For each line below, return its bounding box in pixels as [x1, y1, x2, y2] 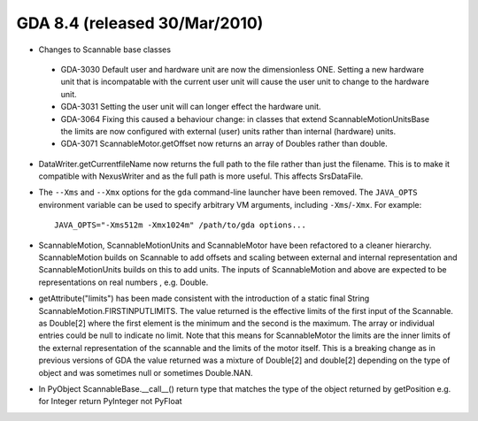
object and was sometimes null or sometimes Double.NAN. [38, 367, 253, 378]
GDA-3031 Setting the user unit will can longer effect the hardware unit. [60, 102, 321, 112]
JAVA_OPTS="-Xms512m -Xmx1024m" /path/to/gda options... [54, 220, 307, 230]
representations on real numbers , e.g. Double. [38, 277, 209, 287]
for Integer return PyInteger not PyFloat [38, 396, 182, 407]
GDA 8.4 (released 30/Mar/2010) [16, 13, 264, 33]
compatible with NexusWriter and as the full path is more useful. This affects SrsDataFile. [38, 171, 364, 181]
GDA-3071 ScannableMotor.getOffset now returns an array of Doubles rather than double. [60, 138, 389, 149]
